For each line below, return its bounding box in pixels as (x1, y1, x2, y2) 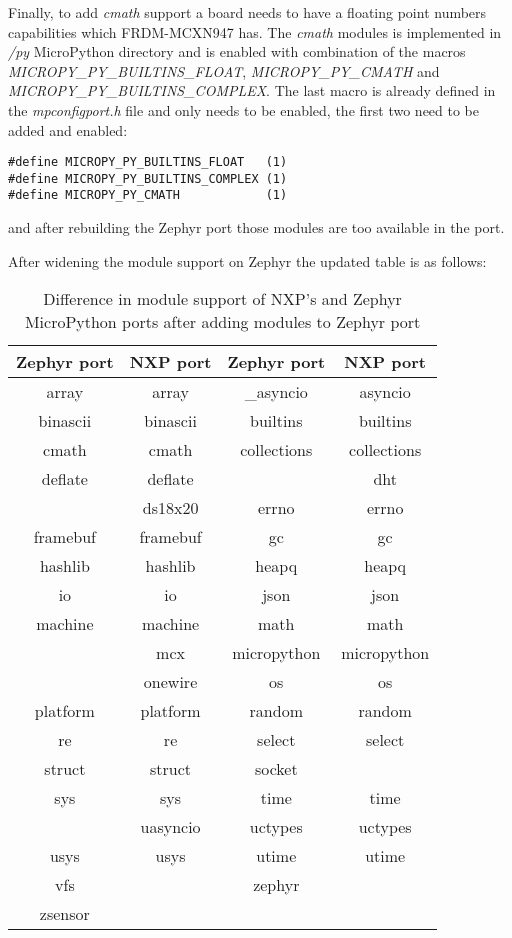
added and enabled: (8, 119, 128, 140)
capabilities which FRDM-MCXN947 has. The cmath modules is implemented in (8, 21, 502, 42)
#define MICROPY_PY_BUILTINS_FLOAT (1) (8, 155, 288, 170)
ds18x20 (142, 496, 199, 520)
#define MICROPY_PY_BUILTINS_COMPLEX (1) (8, 171, 288, 186)
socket (254, 757, 298, 781)
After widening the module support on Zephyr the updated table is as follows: (8, 250, 487, 271)
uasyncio (140, 815, 201, 839)
